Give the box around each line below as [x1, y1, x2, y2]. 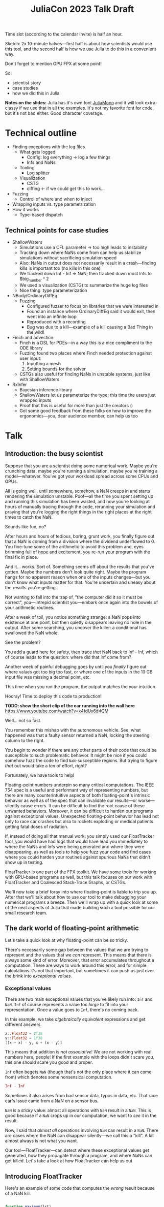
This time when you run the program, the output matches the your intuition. [5, 683, 157, 690]
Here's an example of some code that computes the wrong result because [5, 1185, 155, 1191]
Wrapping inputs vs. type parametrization [12, 201, 96, 207]
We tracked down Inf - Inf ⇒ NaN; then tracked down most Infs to [19, 270, 152, 276]
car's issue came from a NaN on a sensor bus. [5, 1098, 99, 1104]
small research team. [5, 910, 47, 916]
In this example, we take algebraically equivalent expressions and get [5, 1016, 146, 1022]
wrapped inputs [19, 397, 51, 403]
